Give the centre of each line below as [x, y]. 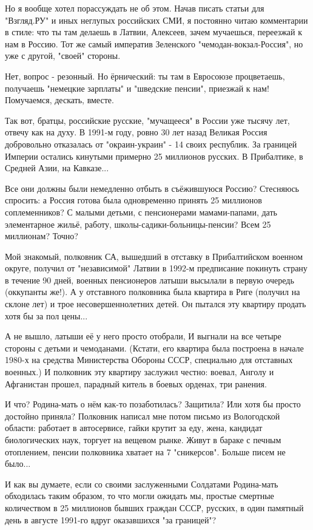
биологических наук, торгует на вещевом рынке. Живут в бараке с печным [143, 440]
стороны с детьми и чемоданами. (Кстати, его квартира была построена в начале [154, 348]
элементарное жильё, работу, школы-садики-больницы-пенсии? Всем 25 [138, 224]
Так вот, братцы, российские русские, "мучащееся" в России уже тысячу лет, [147, 120]
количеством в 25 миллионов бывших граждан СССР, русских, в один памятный [154, 507]
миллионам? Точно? [42, 236]
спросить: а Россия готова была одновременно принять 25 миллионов [133, 200]
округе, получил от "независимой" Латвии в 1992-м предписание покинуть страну [156, 268]
